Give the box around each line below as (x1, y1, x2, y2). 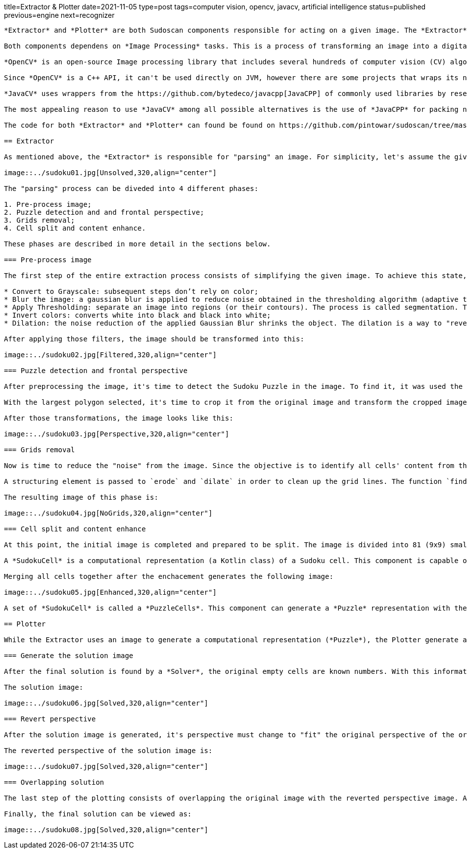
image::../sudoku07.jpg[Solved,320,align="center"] (4, 762, 209, 770)
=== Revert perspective (4, 715, 96, 723)
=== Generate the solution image (4, 652, 134, 660)
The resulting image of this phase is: (4, 493, 158, 501)
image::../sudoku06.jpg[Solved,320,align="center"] (4, 699, 209, 707)
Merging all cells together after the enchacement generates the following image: (4, 572, 333, 580)
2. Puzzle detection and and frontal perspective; (4, 208, 204, 216)
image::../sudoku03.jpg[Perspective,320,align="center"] (4, 430, 230, 438)
